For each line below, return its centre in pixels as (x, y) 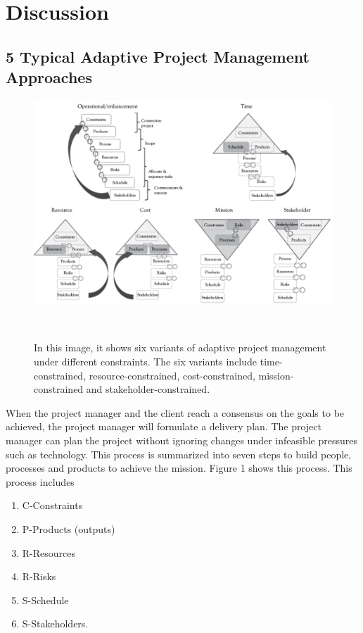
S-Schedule (45, 600)
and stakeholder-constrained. (148, 389)
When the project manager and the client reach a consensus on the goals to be (175, 412)
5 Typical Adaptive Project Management (158, 56)
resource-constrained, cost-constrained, (172, 375)
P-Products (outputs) (69, 528)
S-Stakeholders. (55, 623)
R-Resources (49, 552)
